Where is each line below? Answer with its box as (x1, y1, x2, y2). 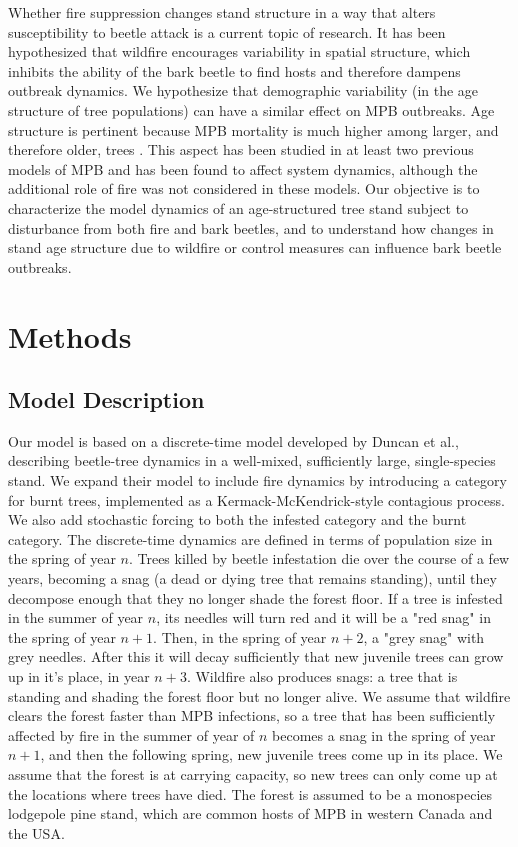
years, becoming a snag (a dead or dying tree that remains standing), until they (8, 568, 497, 589)
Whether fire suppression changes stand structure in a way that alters (8, 2, 436, 22)
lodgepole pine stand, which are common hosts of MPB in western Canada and (8, 803, 493, 824)
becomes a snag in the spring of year (272, 724, 496, 745)
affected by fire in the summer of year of (8, 724, 255, 745)
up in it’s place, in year (8, 666, 150, 687)
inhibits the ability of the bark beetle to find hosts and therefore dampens (8, 60, 461, 81)
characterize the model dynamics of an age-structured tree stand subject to (8, 197, 469, 218)
